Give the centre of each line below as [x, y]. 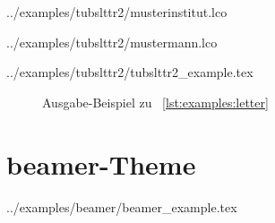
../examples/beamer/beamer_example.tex [122, 206]
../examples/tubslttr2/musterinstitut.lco [117, 12]
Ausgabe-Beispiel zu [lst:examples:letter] [155, 102]
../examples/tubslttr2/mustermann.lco [112, 42]
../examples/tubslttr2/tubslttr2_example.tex [130, 72]
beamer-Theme [101, 163]
